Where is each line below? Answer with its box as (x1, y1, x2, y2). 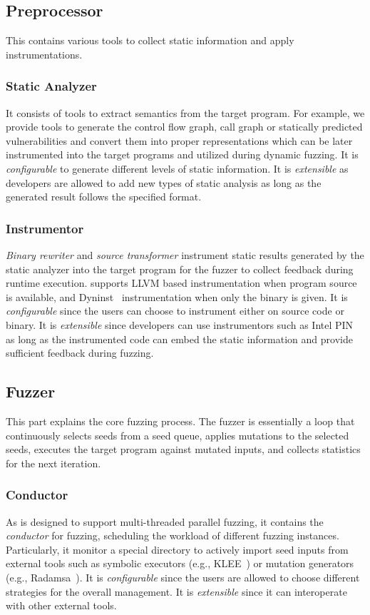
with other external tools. (6, 598, 117, 613)
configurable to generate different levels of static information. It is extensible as (6, 161, 349, 176)
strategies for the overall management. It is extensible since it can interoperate (6, 584, 347, 599)
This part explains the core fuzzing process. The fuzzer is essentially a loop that (6, 413, 355, 428)
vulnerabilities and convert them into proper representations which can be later (6, 133, 353, 148)
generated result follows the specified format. (6, 189, 202, 204)
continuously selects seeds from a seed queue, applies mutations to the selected (6, 427, 349, 442)
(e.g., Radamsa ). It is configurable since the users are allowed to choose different (6, 569, 360, 584)
